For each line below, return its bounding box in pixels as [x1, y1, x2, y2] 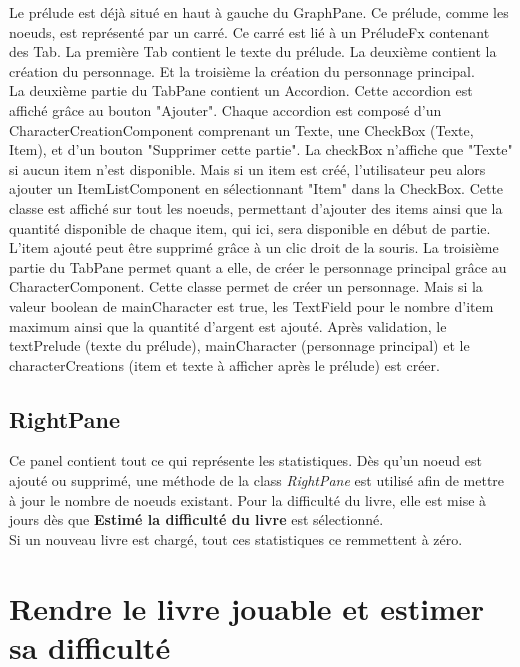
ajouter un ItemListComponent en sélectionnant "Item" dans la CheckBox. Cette [9, 178, 504, 199]
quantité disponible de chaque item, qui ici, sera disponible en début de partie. [9, 217, 491, 238]
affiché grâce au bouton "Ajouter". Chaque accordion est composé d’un [9, 99, 442, 120]
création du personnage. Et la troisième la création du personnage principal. [9, 60, 475, 81]
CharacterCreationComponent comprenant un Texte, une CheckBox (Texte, [9, 119, 474, 140]
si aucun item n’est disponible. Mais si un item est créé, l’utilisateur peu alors [9, 158, 486, 179]
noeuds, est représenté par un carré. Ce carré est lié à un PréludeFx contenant [9, 21, 490, 42]
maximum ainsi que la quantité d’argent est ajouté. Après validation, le [9, 315, 447, 336]
